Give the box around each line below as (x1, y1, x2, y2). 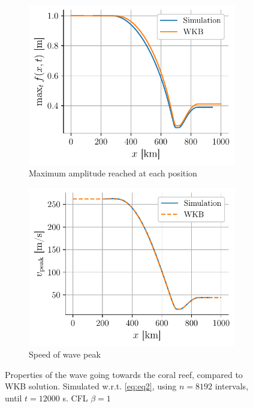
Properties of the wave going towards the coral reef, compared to (5, 368, 243, 380)
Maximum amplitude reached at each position (29, 167, 197, 179)
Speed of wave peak (29, 348, 101, 361)
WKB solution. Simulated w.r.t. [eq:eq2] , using (5, 380, 177, 392)
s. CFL (62, 391, 88, 404)
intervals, (215, 380, 249, 392)
